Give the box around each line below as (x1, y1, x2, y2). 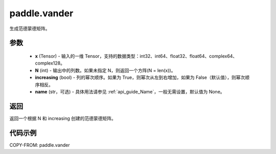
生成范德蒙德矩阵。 (9, 25, 50, 32)
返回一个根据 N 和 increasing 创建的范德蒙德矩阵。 (9, 115, 116, 121)
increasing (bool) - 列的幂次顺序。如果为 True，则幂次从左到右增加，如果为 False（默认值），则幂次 (35, 74, 245, 81)
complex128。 (35, 60, 65, 66)
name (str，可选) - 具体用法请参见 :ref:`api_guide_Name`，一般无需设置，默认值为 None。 (35, 88, 225, 95)
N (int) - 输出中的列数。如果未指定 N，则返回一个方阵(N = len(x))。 (35, 67, 176, 73)
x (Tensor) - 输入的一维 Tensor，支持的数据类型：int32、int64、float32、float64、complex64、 (35, 53, 238, 59)
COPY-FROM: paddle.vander (9, 142, 70, 148)
